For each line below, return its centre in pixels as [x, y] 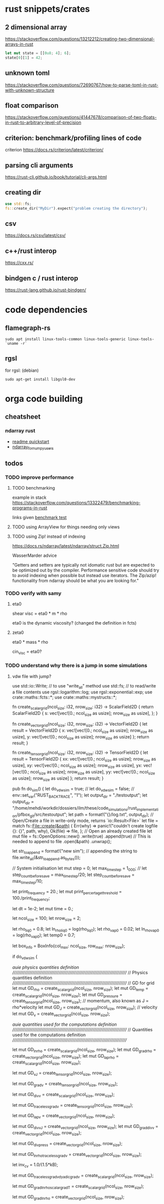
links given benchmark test [39, 518]
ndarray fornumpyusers [33, 447]
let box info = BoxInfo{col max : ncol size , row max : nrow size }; [69, 946]
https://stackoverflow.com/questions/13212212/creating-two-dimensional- [80, 39]
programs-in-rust [30, 508]
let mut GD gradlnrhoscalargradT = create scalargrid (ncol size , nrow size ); [78, 1187]
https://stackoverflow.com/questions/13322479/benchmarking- [76, 503]
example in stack [29, 497]
